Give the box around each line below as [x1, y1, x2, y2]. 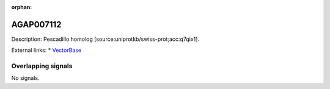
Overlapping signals [11, 62, 73, 70]
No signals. [11, 74, 40, 82]
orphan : [11, 4, 32, 10]
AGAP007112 [11, 19, 62, 30]
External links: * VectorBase [11, 46, 82, 54]
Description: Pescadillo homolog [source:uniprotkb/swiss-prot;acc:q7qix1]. [11, 35, 200, 43]
